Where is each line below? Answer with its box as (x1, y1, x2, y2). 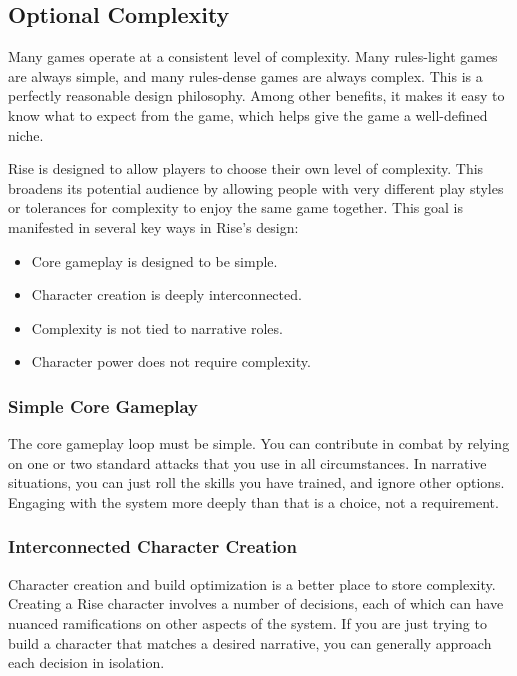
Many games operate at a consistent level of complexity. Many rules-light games (8, 46, 498, 67)
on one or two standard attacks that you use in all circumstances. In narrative (8, 452, 487, 473)
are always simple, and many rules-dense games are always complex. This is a (8, 65, 483, 86)
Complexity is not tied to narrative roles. (31, 317, 283, 338)
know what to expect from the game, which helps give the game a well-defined (8, 104, 488, 125)
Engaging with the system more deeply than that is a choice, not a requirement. (8, 491, 499, 512)
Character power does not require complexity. (31, 351, 311, 372)
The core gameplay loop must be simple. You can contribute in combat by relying (8, 433, 510, 454)
